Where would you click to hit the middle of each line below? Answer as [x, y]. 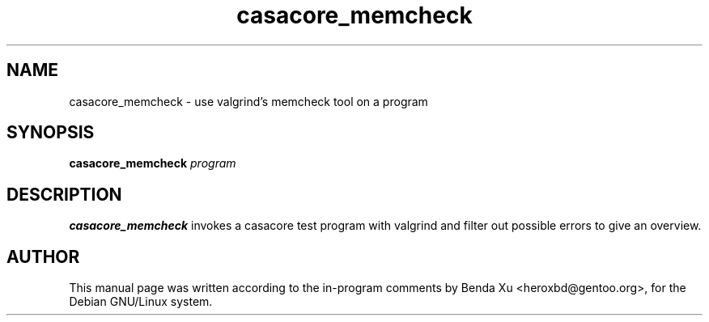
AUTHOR [43, 256]
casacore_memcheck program [153, 163]
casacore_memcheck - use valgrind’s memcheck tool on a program [248, 101]
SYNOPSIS [51, 133]
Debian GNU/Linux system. [141, 302]
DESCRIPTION [64, 194]
